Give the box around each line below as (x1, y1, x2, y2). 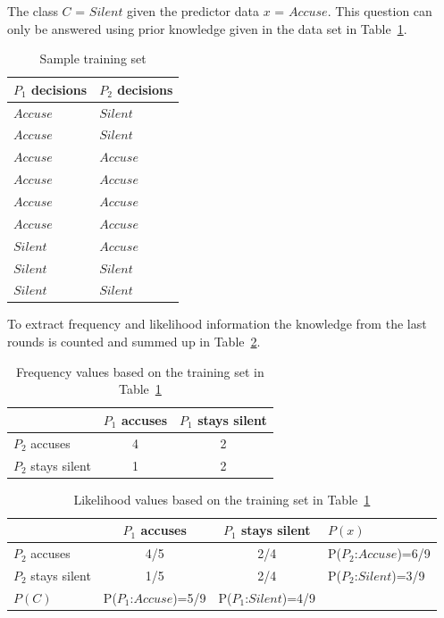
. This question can (327, 2, 432, 20)
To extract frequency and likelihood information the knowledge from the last (7, 314, 427, 333)
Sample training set (39, 49, 147, 68)
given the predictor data (127, 2, 259, 20)
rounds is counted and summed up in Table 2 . (7, 332, 261, 351)
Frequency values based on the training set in (15, 362, 264, 380)
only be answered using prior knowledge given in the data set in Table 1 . (7, 19, 407, 38)
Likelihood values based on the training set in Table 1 (73, 489, 371, 508)
